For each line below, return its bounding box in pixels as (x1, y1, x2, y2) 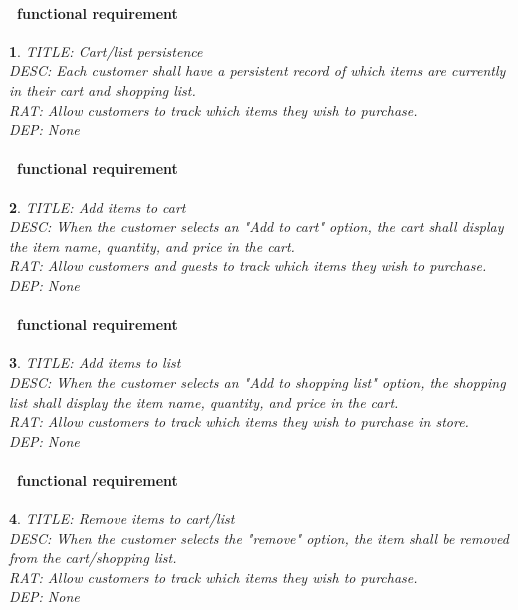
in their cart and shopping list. (9, 79, 196, 100)
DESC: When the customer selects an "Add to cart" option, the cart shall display (9, 216, 504, 237)
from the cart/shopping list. (9, 547, 177, 568)
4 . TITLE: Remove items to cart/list (9, 508, 235, 529)
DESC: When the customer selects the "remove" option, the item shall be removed (9, 527, 509, 548)
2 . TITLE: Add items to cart (9, 196, 186, 217)
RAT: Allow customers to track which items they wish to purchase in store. (9, 411, 469, 432)
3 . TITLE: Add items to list (9, 352, 181, 373)
